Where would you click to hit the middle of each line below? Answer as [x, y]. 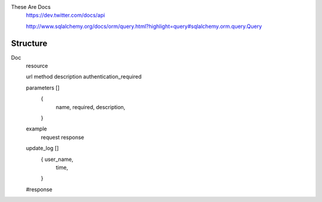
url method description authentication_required [84, 77]
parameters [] [43, 88]
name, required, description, [90, 107]
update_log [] [42, 148]
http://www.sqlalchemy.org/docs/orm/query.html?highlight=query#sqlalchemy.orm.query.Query [144, 26]
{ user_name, [57, 159]
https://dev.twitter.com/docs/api [66, 15]
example [36, 129]
